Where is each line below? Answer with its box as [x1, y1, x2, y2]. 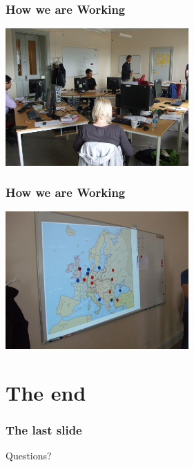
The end [6, 378, 86, 406]
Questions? [6, 448, 52, 462]
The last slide [6, 421, 82, 438]
